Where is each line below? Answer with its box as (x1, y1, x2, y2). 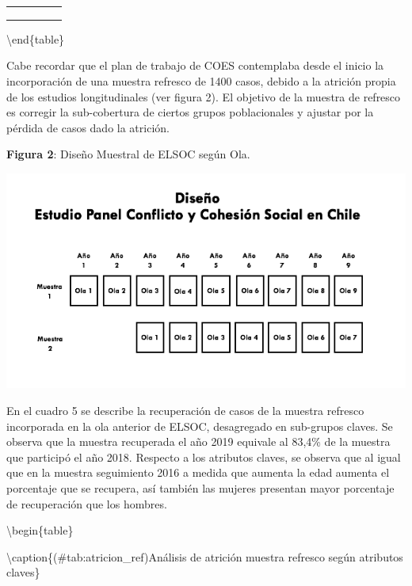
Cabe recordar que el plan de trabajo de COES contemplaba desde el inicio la (6, 57, 384, 74)
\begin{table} (6, 522, 74, 538)
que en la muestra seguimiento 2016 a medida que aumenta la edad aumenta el (6, 464, 390, 481)
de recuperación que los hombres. (6, 495, 167, 512)
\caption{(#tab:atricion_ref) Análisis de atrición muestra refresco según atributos (6, 548, 403, 565)
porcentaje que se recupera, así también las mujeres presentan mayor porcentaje (6, 480, 395, 497)
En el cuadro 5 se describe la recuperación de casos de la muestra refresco (6, 402, 364, 419)
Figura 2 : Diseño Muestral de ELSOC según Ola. (6, 146, 250, 162)
